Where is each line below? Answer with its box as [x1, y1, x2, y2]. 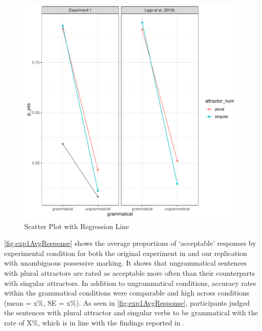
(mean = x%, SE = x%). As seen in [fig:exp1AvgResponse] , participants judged [4, 297, 250, 308]
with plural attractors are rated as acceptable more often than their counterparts [4, 267, 255, 278]
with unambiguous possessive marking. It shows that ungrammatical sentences [4, 258, 247, 268]
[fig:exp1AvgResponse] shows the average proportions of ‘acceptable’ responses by [4, 238, 256, 248]
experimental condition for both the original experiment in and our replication [4, 247, 247, 258]
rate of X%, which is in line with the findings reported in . [4, 317, 185, 327]
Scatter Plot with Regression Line [24, 220, 129, 231]
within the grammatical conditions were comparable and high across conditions [4, 287, 249, 298]
